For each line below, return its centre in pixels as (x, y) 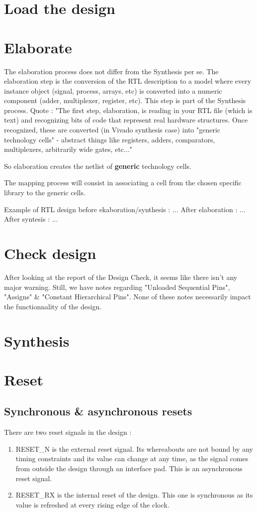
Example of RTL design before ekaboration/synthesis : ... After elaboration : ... (125, 209)
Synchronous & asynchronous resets (98, 411)
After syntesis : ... (31, 219)
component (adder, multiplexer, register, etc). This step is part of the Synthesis (125, 100)
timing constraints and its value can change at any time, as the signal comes (132, 458)
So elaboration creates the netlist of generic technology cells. (98, 166)
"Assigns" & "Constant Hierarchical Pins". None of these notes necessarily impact (128, 297)
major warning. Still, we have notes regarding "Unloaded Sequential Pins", (117, 287)
